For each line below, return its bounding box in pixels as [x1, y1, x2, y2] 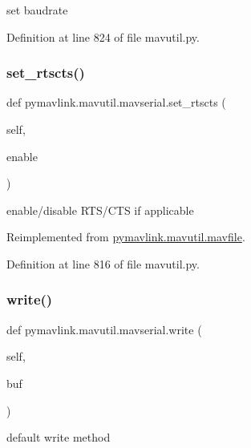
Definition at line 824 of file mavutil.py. [6, 28, 200, 45]
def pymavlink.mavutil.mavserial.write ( [6, 321, 202, 337]
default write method [6, 429, 111, 446]
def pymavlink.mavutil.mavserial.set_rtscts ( [6, 94, 226, 111]
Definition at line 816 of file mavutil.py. [6, 255, 200, 272]
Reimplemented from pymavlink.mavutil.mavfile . [6, 228, 245, 245]
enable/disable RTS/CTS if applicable [6, 201, 194, 218]
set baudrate [6, 2, 68, 18]
